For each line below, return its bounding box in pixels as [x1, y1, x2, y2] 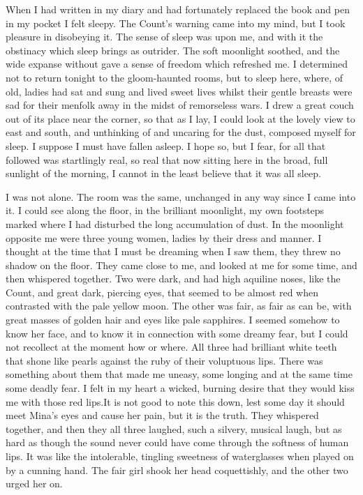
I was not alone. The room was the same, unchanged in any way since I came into [6, 189, 356, 204]
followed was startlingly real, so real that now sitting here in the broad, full [6, 152, 328, 167]
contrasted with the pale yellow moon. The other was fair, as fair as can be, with [6, 298, 352, 313]
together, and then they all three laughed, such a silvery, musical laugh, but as [6, 421, 342, 436]
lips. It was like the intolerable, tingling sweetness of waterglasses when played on [6, 449, 354, 463]
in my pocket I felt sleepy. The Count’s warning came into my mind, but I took [6, 15, 346, 30]
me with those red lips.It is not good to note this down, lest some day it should [6, 394, 345, 409]
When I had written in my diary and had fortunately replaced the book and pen [6, 2, 350, 16]
